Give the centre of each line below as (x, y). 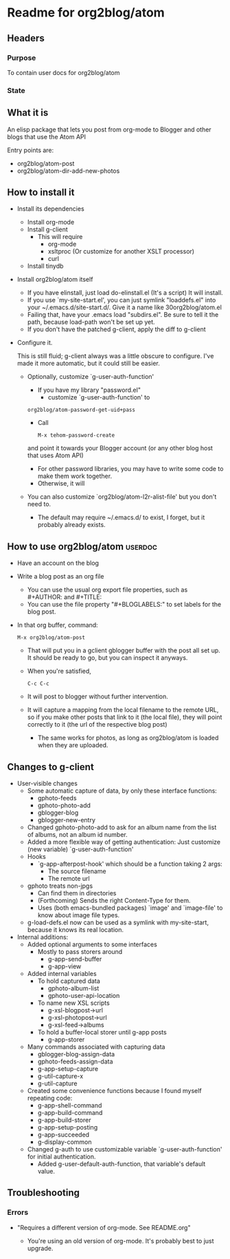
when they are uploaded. (73, 745)
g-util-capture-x (60, 1076)
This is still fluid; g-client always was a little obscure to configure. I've (115, 356)
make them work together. (74, 476)
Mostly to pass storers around (80, 952)
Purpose (22, 58)
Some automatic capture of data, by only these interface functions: (122, 791)
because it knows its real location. (76, 930)
